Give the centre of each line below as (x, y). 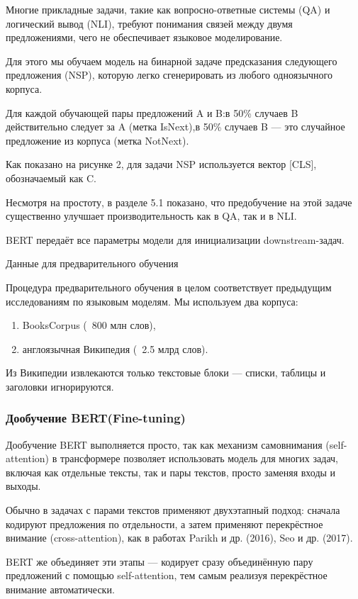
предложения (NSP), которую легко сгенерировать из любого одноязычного (169, 75)
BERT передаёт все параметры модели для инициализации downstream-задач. (175, 239)
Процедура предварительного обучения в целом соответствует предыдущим (169, 287)
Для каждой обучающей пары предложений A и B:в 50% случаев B (152, 112)
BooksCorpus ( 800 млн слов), (89, 325)
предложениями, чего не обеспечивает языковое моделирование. (144, 37)
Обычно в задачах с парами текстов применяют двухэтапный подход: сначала (173, 510)
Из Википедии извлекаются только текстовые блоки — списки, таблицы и (166, 373)
